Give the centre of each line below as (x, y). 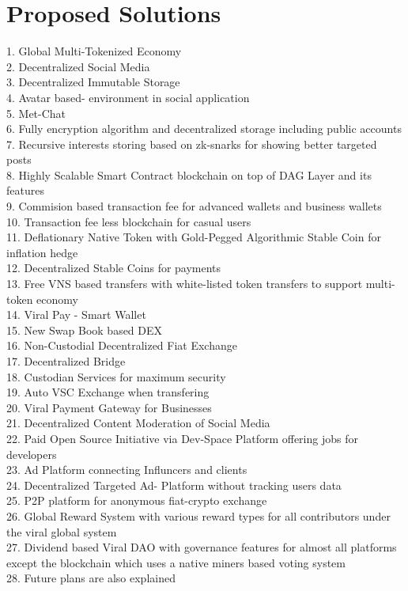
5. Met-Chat (36, 113)
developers (32, 454)
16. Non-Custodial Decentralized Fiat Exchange (122, 345)
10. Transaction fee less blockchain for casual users (129, 221)
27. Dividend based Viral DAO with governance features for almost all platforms (202, 547)
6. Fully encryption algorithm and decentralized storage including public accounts (204, 129)
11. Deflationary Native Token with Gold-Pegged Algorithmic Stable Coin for (194, 237)
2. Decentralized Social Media (78, 66)
